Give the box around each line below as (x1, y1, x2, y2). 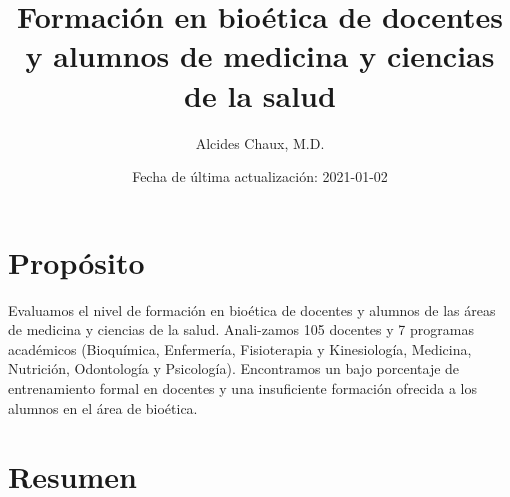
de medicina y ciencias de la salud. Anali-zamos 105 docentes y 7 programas (8, 319, 474, 340)
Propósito (8, 241, 145, 282)
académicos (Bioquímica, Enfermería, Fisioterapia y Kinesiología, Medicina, (8, 338, 472, 359)
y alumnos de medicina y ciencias (25, 35, 495, 76)
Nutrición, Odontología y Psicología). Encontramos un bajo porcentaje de (8, 358, 460, 379)
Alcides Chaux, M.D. (195, 132, 325, 153)
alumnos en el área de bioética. (8, 397, 198, 418)
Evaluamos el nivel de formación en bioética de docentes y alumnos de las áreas (8, 299, 496, 320)
